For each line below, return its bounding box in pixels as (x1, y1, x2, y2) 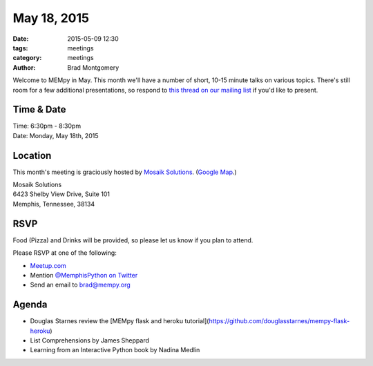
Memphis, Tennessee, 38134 (12, 200, 95, 208)
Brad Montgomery (67, 63, 119, 72)
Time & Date (12, 104, 66, 115)
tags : (12, 44, 28, 52)
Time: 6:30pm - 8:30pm (12, 122, 82, 131)
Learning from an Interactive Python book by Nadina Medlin (30, 346, 200, 354)
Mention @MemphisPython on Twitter (30, 271, 138, 279)
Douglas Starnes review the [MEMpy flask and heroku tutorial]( (30, 317, 209, 325)
